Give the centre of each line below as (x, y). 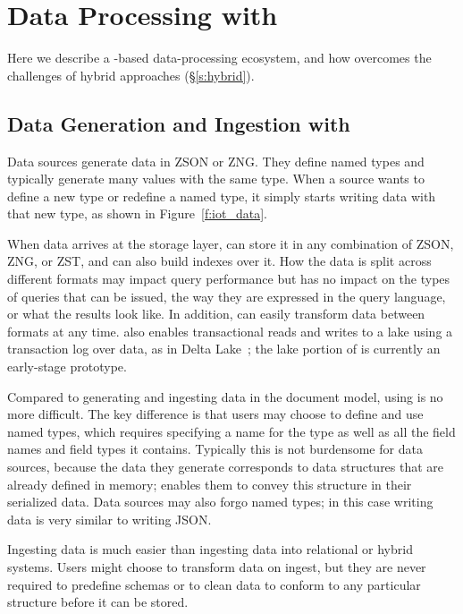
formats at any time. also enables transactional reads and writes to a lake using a (230, 331)
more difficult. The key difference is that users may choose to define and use (215, 414)
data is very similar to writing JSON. (109, 519)
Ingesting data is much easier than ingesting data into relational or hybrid (210, 549)
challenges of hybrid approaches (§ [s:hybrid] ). (131, 75)
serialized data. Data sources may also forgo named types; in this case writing (220, 502)
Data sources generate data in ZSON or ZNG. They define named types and (216, 161)
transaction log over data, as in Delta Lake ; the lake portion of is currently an (224, 349)
